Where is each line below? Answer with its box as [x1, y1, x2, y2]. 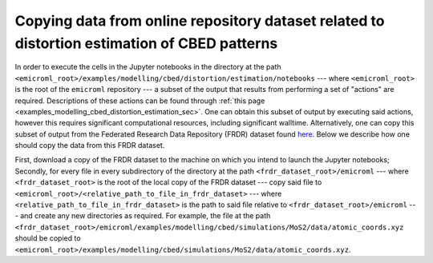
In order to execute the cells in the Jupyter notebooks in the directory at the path [14, 62, 281, 72]
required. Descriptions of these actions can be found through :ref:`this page [14, 96, 265, 106]
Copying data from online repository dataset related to [14, 12, 385, 30]
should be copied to [14, 233, 81, 243]
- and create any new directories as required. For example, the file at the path [14, 211, 271, 221]
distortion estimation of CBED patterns [14, 34, 278, 52]
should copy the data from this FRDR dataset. [14, 141, 165, 150]
